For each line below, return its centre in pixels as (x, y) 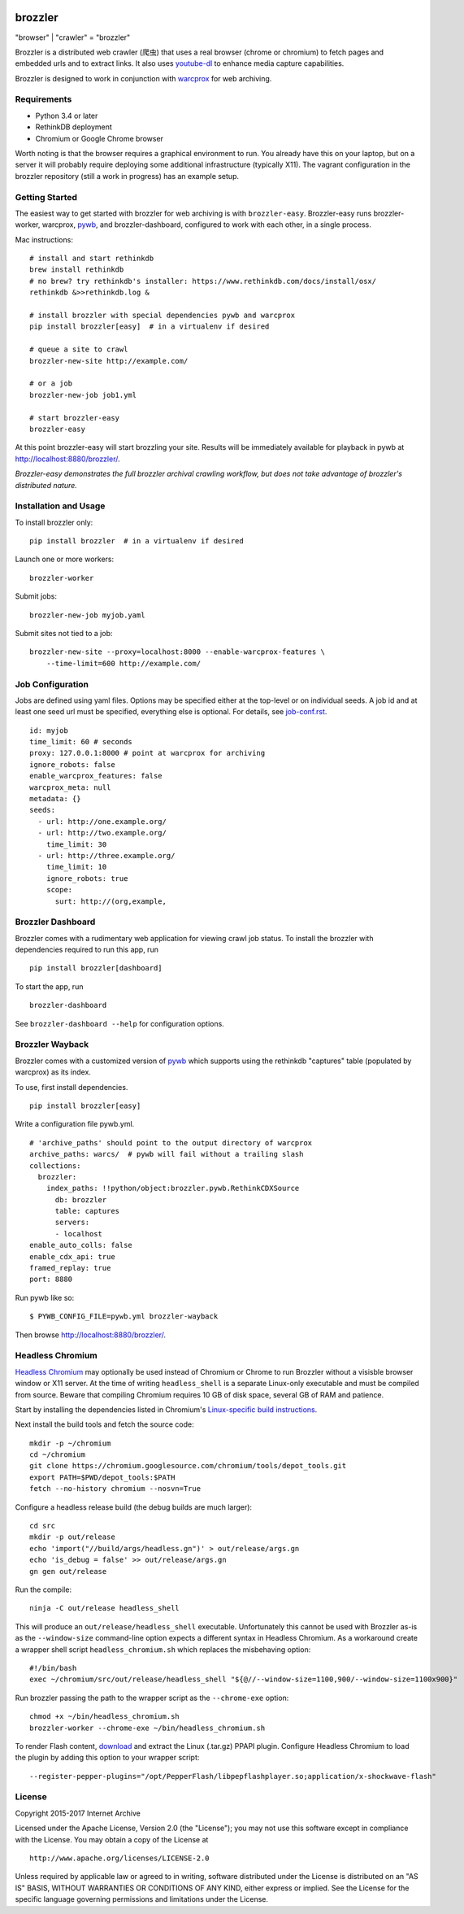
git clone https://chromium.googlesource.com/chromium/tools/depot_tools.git (188, 1466)
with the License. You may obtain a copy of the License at (112, 1839)
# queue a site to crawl (79, 349)
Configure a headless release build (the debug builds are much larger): (133, 1507)
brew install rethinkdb (77, 270)
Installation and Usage (60, 506)
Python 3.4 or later (67, 116)
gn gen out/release (68, 1571)
